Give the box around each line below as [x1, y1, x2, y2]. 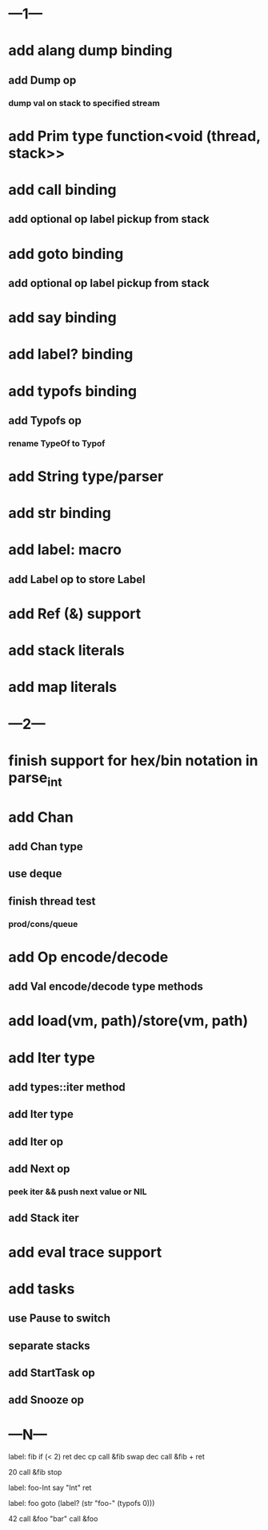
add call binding [8, 181, 118, 199]
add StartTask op [8, 1366, 96, 1380]
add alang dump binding [8, 42, 173, 60]
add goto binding [8, 245, 124, 263]
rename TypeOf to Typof [8, 438, 106, 449]
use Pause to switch [8, 1312, 110, 1326]
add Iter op [8, 1135, 64, 1148]
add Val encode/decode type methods [8, 980, 204, 994]
